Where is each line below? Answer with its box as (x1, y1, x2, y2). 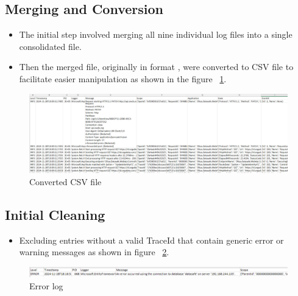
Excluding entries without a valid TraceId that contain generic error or (19, 233, 284, 246)
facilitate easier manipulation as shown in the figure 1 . (19, 72, 227, 85)
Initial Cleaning (5, 205, 105, 224)
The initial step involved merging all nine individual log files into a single (19, 28, 293, 41)
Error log (29, 279, 63, 292)
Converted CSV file (29, 175, 102, 188)
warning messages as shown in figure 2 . (19, 245, 169, 258)
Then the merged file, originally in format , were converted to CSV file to (19, 60, 294, 73)
